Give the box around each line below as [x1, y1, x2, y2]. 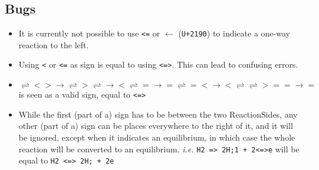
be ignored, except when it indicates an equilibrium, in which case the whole [18, 131, 295, 143]
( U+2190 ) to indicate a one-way [178, 27, 290, 39]
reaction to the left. [18, 38, 89, 51]
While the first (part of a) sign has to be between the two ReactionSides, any [18, 108, 298, 120]
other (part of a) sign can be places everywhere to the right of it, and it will [18, 119, 293, 132]
